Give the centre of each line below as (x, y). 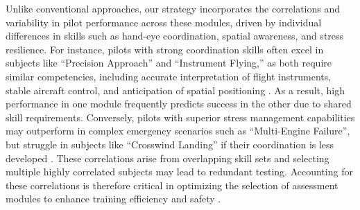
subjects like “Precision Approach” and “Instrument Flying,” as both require (169, 63)
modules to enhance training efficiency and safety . (113, 199)
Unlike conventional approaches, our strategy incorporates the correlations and (173, 8)
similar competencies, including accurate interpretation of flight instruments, (169, 76)
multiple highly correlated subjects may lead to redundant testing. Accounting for (179, 172)
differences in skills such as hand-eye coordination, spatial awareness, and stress (175, 36)
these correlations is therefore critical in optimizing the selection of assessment (172, 185)
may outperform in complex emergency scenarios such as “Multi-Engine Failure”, (178, 131)
